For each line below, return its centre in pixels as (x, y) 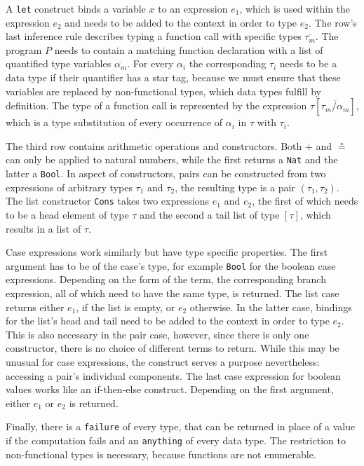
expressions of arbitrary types (69, 187)
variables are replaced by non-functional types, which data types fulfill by (163, 91)
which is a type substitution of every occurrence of (114, 122)
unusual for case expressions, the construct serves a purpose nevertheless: (163, 361)
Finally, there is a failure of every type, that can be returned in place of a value (181, 426)
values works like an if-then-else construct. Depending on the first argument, (170, 389)
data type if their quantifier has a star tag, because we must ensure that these (173, 77)
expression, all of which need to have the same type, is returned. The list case (173, 293)
